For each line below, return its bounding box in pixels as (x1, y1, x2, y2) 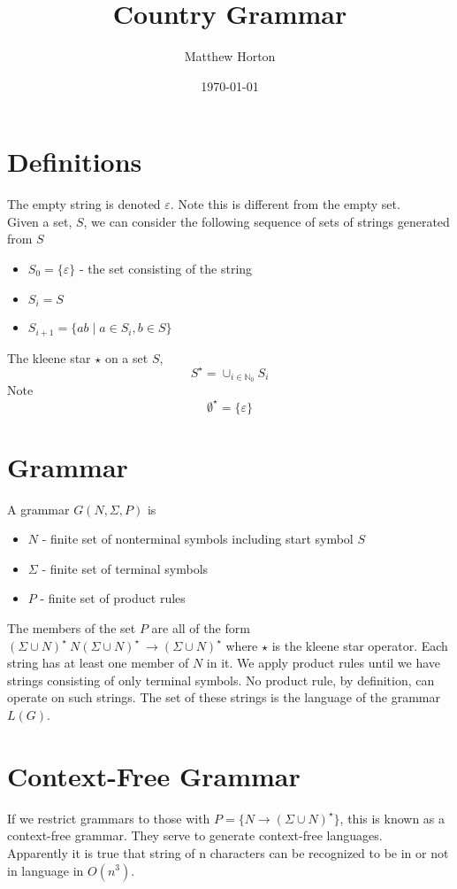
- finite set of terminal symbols (42, 559, 209, 577)
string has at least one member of (7, 653, 189, 672)
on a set (104, 348, 149, 367)
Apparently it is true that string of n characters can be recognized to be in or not (7, 843, 449, 862)
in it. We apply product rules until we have (206, 653, 441, 672)
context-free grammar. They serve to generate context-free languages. (7, 826, 383, 845)
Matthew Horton (184, 47, 276, 66)
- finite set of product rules (40, 589, 186, 607)
